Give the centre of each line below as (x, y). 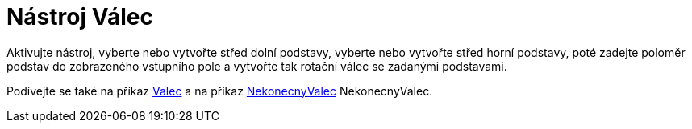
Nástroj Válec (80, 17)
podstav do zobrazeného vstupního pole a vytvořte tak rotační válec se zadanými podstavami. (257, 66)
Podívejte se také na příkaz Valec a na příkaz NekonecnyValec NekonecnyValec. (220, 91)
